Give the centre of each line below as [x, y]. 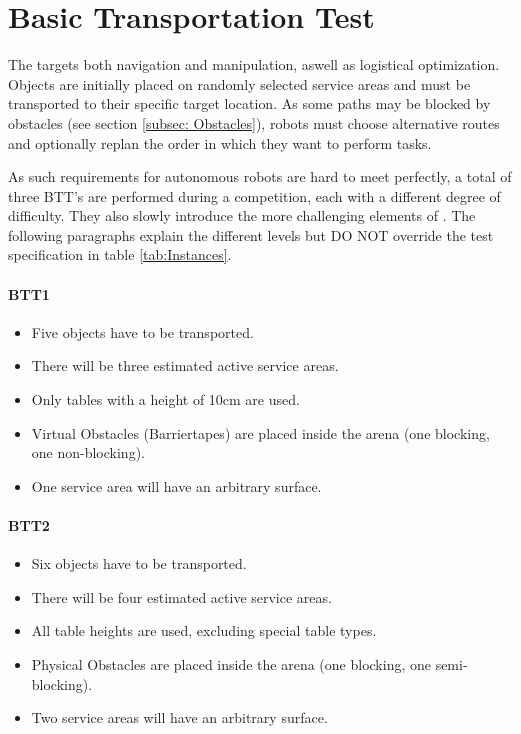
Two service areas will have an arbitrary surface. [179, 717]
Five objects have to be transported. [142, 331]
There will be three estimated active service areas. [185, 365]
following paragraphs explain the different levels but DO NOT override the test [251, 234]
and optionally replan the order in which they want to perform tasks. [220, 142]
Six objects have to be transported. [139, 563]
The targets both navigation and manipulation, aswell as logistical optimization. [254, 64]
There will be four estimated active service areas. [181, 596]
